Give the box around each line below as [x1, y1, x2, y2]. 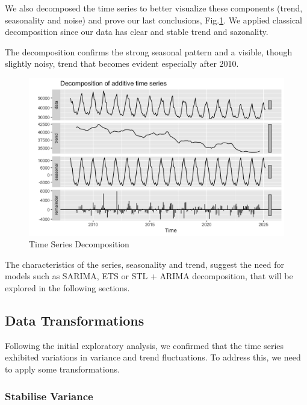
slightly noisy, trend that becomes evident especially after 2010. [5, 57, 239, 70]
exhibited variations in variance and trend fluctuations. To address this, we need [5, 351, 301, 363]
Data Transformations [5, 311, 144, 330]
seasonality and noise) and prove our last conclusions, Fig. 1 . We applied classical [5, 13, 303, 26]
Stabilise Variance [5, 388, 93, 403]
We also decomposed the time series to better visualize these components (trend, [5, 2, 303, 14]
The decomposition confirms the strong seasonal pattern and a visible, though [5, 45, 293, 58]
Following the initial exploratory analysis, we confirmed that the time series [5, 339, 284, 351]
